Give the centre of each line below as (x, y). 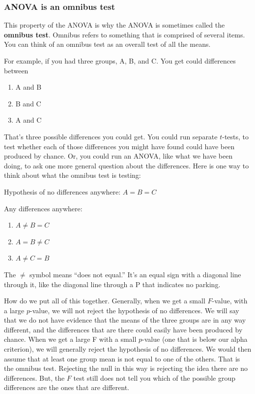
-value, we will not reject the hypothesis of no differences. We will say (134, 310)
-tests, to (236, 136)
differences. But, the (34, 378)
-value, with (230, 301)
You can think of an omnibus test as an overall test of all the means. (107, 44)
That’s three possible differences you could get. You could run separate (111, 136)
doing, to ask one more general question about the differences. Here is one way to (127, 165)
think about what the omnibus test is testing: (72, 175)
